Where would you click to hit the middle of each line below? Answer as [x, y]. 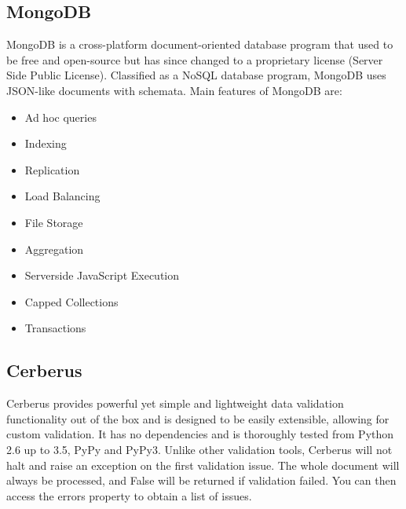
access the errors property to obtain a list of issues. [129, 495]
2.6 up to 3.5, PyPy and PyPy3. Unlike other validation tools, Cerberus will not [199, 449]
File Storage [54, 222]
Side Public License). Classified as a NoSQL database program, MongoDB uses [196, 75]
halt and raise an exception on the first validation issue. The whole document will [203, 465]
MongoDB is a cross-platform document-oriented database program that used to [200, 44]
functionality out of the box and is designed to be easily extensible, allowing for [198, 418]
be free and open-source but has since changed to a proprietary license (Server [195, 59]
